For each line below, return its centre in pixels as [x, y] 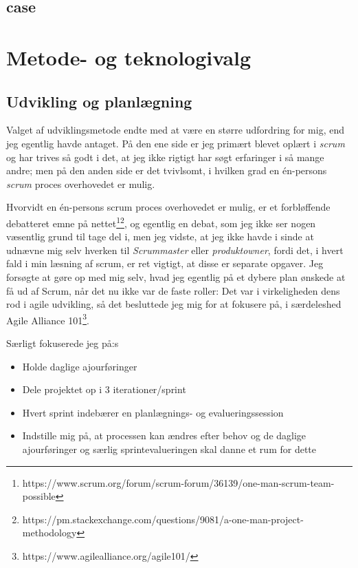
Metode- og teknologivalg [129, 57]
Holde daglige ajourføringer [80, 366]
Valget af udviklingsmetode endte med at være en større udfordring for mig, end [175, 130]
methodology [49, 533]
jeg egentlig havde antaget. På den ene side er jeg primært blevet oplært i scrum [176, 143]
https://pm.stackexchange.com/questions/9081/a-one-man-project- [163, 519]
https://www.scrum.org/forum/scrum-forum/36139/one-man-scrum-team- [178, 482]
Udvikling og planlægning [99, 101]
